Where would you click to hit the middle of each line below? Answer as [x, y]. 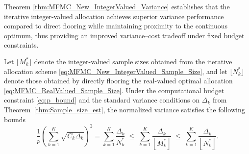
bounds [15, 119]
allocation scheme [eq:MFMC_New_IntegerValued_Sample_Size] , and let [116, 71]
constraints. [21, 45]
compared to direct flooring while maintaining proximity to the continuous [116, 26]
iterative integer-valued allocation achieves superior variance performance [114, 16]
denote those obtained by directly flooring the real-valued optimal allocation [118, 81]
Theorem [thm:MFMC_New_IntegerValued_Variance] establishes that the [117, 6]
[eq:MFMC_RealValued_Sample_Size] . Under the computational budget [114, 90]
